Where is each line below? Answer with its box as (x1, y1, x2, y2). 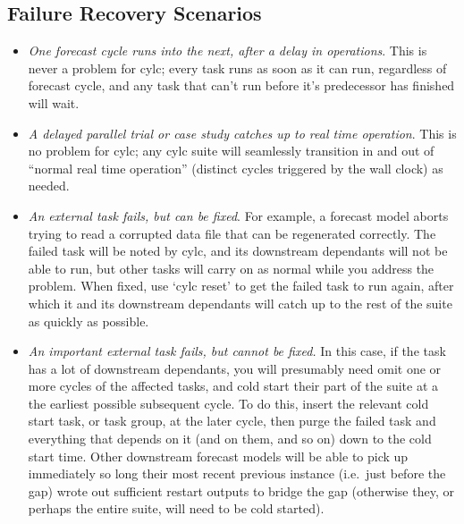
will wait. (28, 93, 80, 112)
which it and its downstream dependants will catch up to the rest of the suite (28, 293, 452, 312)
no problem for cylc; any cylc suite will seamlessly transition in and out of (28, 141, 434, 160)
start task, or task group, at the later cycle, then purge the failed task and (28, 411, 436, 430)
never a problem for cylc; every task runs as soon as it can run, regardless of (28, 58, 447, 77)
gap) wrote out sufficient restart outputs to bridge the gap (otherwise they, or (28, 481, 454, 500)
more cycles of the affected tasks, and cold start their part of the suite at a (28, 376, 439, 395)
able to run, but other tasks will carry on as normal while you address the (28, 258, 434, 277)
